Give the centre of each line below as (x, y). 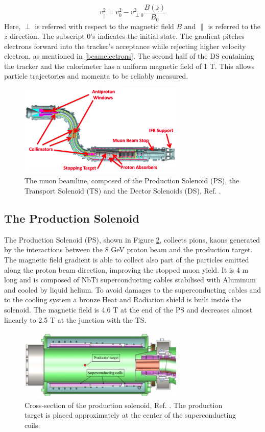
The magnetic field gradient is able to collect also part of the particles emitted (127, 260)
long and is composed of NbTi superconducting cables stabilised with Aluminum (130, 280)
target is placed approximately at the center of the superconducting (130, 415)
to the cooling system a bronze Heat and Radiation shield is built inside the (123, 299)
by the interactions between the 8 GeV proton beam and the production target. (128, 249)
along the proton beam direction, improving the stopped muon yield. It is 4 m (126, 269)
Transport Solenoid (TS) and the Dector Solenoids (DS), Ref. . (123, 191)
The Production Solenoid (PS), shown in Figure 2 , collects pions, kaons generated (132, 239)
